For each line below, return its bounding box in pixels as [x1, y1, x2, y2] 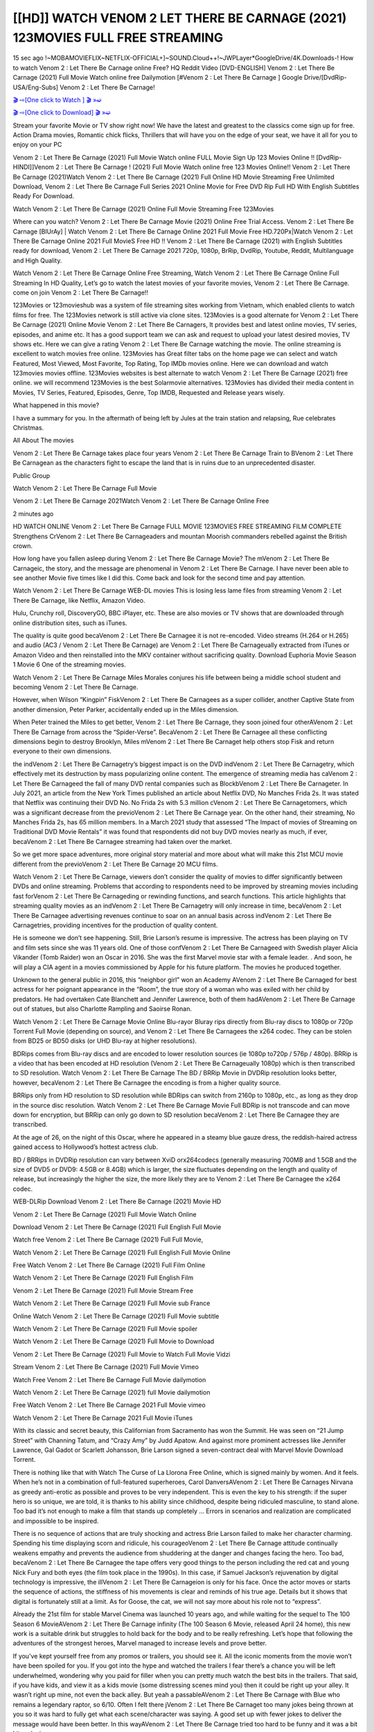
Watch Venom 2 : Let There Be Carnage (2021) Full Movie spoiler [12, 1325, 198, 1333]
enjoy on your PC [12, 141, 62, 149]
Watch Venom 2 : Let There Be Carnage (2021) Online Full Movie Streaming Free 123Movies [12, 204, 274, 213]
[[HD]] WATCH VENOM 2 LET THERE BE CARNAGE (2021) [12, 10, 347, 26]
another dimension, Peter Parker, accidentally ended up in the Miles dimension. [12, 705, 239, 714]
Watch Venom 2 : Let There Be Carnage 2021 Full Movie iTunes [12, 1413, 193, 1422]
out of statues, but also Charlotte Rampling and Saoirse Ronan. [12, 1005, 192, 1013]
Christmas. [12, 423, 44, 432]
